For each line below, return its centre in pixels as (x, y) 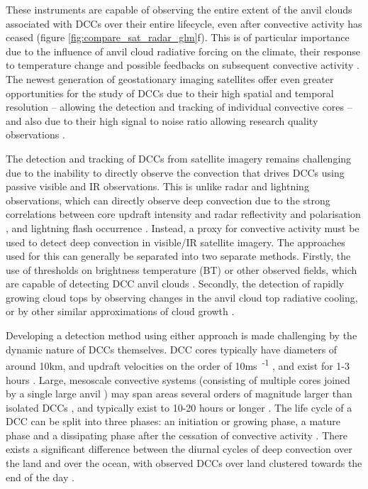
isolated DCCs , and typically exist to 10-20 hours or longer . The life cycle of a (179, 407)
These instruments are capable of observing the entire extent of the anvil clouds (179, 9)
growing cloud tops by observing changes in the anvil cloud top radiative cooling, (182, 297)
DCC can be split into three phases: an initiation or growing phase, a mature (173, 421)
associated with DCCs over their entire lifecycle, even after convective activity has (184, 23)
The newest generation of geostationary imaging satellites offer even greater (170, 78)
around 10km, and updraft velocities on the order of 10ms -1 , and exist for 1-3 (178, 364)
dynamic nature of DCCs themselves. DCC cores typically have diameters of (172, 349)
